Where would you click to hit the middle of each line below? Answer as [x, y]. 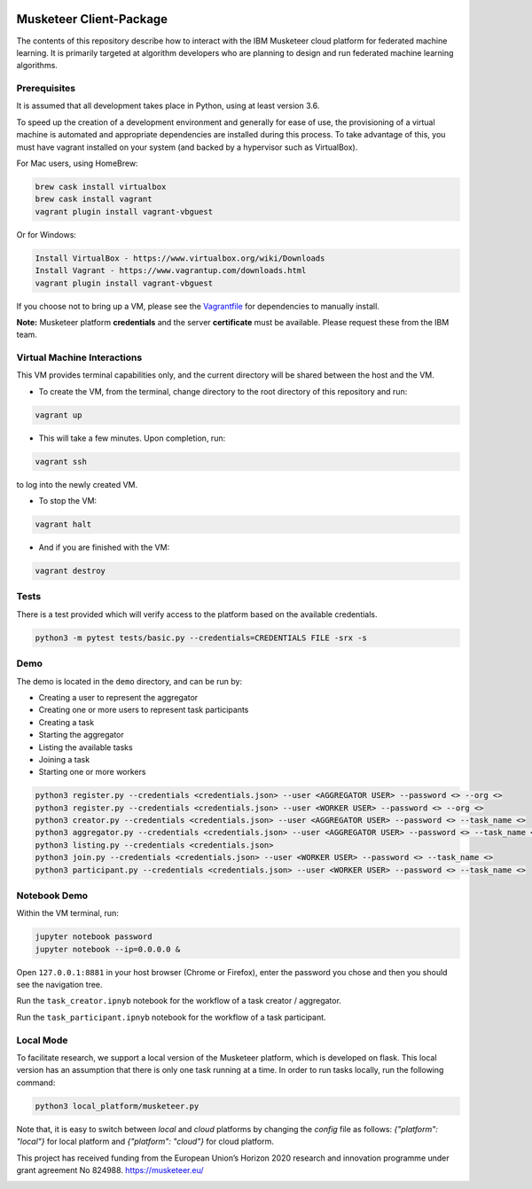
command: [36, 1083]
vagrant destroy [70, 571]
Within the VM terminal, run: [67, 913]
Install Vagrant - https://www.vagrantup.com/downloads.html [171, 271]
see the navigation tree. [59, 985]
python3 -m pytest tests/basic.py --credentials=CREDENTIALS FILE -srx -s [201, 638]
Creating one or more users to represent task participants [144, 710]
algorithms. [37, 66]
